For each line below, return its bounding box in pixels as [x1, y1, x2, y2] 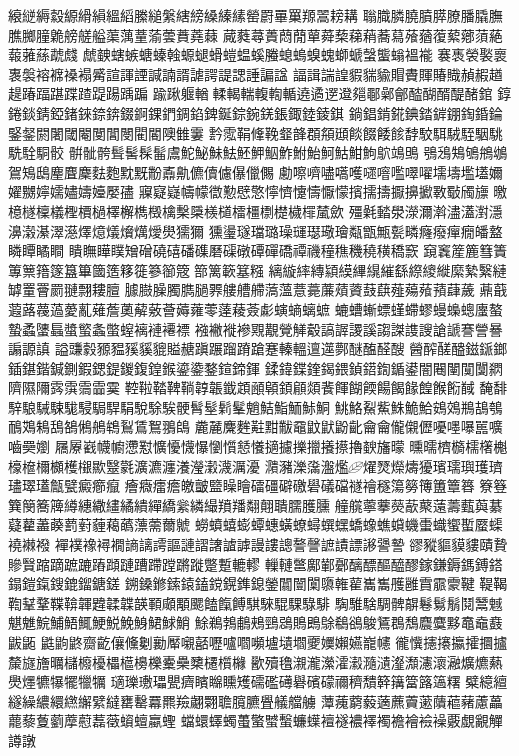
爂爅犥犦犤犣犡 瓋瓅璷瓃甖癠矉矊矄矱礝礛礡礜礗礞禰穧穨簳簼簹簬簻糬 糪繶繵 [8, 671, 508, 692]
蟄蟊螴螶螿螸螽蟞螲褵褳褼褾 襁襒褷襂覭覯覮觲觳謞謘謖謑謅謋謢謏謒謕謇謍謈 [8, 318, 503, 339]
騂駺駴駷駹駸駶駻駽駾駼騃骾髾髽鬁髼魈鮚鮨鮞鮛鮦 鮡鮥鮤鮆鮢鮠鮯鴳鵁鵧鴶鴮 [8, 396, 503, 417]
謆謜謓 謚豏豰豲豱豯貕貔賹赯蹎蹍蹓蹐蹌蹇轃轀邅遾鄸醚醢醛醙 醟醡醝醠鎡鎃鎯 [8, 338, 508, 359]
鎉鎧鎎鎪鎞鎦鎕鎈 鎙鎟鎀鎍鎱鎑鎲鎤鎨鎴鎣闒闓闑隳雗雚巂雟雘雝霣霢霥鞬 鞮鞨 [8, 573, 508, 594]
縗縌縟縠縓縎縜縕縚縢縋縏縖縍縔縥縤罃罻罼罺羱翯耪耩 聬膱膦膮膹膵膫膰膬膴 [8, 5, 503, 25]
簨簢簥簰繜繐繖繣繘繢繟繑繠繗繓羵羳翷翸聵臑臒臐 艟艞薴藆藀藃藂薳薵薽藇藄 [8, 494, 503, 515]
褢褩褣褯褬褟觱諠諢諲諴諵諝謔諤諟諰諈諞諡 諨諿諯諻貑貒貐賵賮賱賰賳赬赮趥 [8, 63, 503, 84]
